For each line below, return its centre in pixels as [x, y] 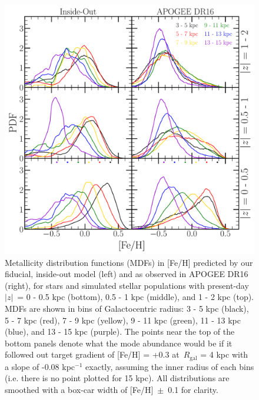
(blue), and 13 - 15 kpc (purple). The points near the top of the [120, 331]
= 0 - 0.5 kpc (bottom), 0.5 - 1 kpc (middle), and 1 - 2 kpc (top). [136, 297]
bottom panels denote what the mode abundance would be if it [119, 343]
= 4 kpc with [224, 354]
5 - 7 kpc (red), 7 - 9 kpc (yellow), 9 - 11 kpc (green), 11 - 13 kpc [123, 320]
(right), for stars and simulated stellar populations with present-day [127, 285]
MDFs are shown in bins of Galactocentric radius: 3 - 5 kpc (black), [127, 308]
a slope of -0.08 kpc [40, 366]
